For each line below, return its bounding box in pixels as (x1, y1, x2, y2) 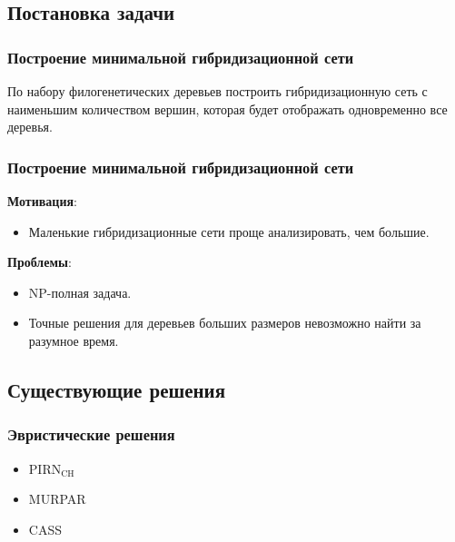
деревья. (7, 117, 53, 136)
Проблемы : (7, 252, 72, 271)
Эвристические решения (7, 423, 175, 446)
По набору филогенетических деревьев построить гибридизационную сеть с (7, 82, 428, 100)
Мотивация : (7, 192, 77, 210)
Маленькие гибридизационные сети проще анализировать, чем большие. (28, 222, 430, 241)
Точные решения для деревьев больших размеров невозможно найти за (28, 313, 421, 332)
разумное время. (28, 330, 119, 350)
